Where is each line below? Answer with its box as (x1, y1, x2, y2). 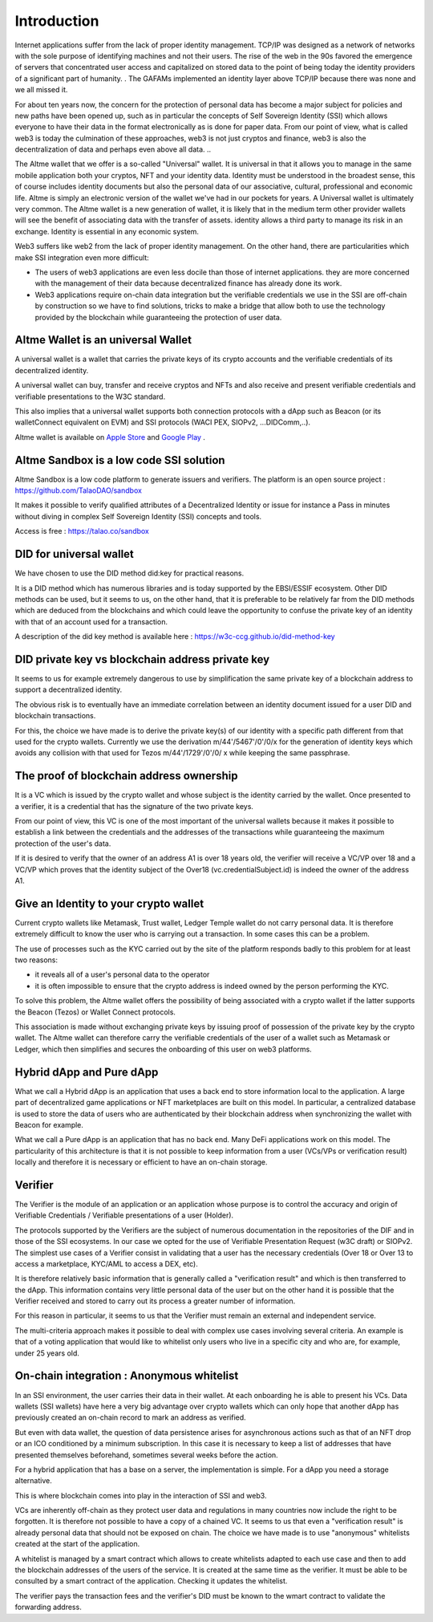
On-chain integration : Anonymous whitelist (14, 1369, 239, 1383)
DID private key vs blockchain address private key (14, 652, 270, 666)
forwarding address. (14, 1602, 82, 1612)
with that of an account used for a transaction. (14, 616, 168, 626)
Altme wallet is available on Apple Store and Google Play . (14, 432, 206, 441)
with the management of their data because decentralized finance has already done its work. (34, 278, 342, 288)
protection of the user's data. (14, 839, 111, 848)
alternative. (14, 1476, 52, 1486)
